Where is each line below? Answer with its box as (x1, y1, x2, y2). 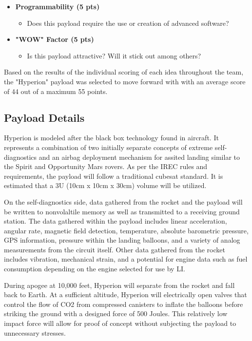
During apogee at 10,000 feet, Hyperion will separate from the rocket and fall (4, 280, 235, 290)
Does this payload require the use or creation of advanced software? (27, 18, 229, 28)
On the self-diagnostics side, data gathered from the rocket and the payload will (4, 196, 243, 207)
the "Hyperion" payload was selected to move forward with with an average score (4, 76, 246, 86)
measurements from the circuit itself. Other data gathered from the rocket (4, 244, 225, 254)
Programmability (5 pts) (15, 1, 100, 11)
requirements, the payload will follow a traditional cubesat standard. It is (4, 170, 223, 181)
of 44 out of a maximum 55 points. (4, 86, 108, 96)
